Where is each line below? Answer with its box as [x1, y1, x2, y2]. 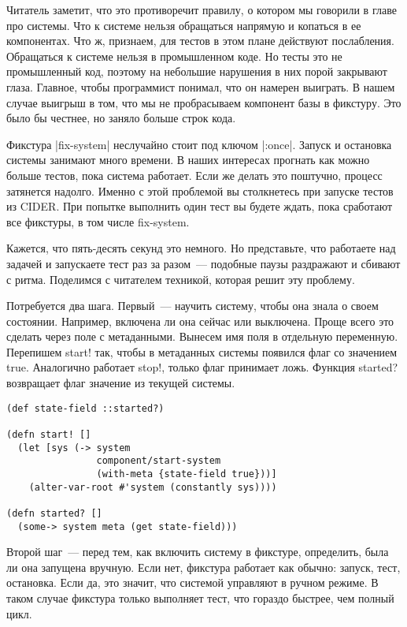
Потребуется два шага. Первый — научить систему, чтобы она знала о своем [6, 297, 379, 314]
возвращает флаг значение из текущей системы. [6, 375, 235, 391]
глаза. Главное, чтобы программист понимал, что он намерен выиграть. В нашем [6, 78, 395, 95]
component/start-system [96, 455, 221, 467]
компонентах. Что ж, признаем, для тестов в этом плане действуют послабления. [6, 32, 394, 49]
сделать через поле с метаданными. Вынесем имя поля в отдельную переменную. [6, 328, 398, 345]
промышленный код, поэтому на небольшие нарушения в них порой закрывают [6, 63, 387, 80]
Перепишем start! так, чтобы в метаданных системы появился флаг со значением [6, 343, 398, 360]
